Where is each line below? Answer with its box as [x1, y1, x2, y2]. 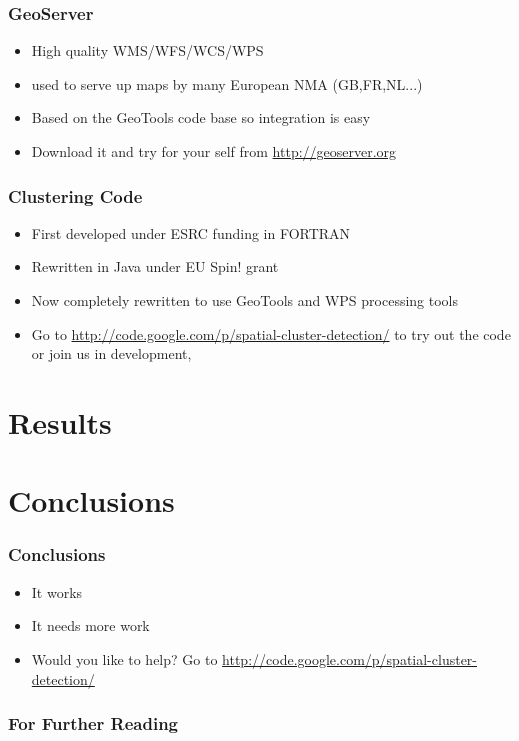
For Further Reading [8, 711, 179, 736]
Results [8, 401, 112, 442]
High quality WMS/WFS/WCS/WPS [31, 40, 264, 61]
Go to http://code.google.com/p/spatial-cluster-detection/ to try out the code [31, 323, 511, 344]
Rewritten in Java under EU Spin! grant [31, 256, 279, 277]
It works [31, 581, 83, 602]
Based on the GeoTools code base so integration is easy [31, 107, 371, 128]
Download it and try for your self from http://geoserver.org [31, 141, 397, 161]
